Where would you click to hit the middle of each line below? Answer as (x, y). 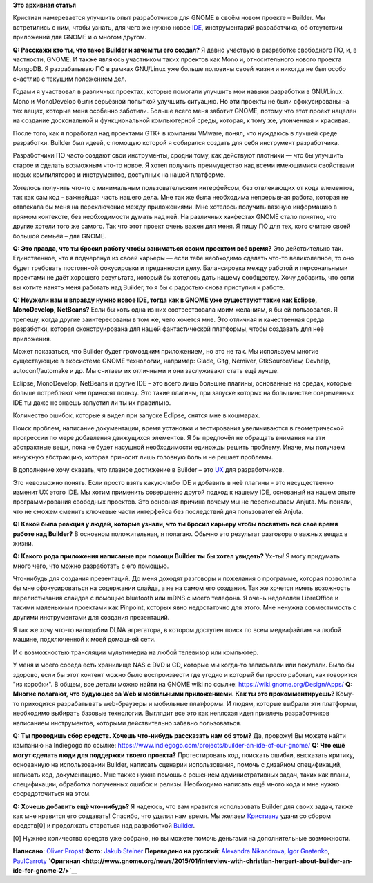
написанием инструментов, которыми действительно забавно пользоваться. (127, 723)
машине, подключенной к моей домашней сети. (84, 640)
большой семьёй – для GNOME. (59, 236)
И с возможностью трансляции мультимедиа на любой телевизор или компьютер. (136, 652)
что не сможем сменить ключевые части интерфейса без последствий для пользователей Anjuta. (158, 511)
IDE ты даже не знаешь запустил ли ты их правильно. (92, 402)
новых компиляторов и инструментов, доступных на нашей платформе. (119, 175)
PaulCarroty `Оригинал (47, 861)
